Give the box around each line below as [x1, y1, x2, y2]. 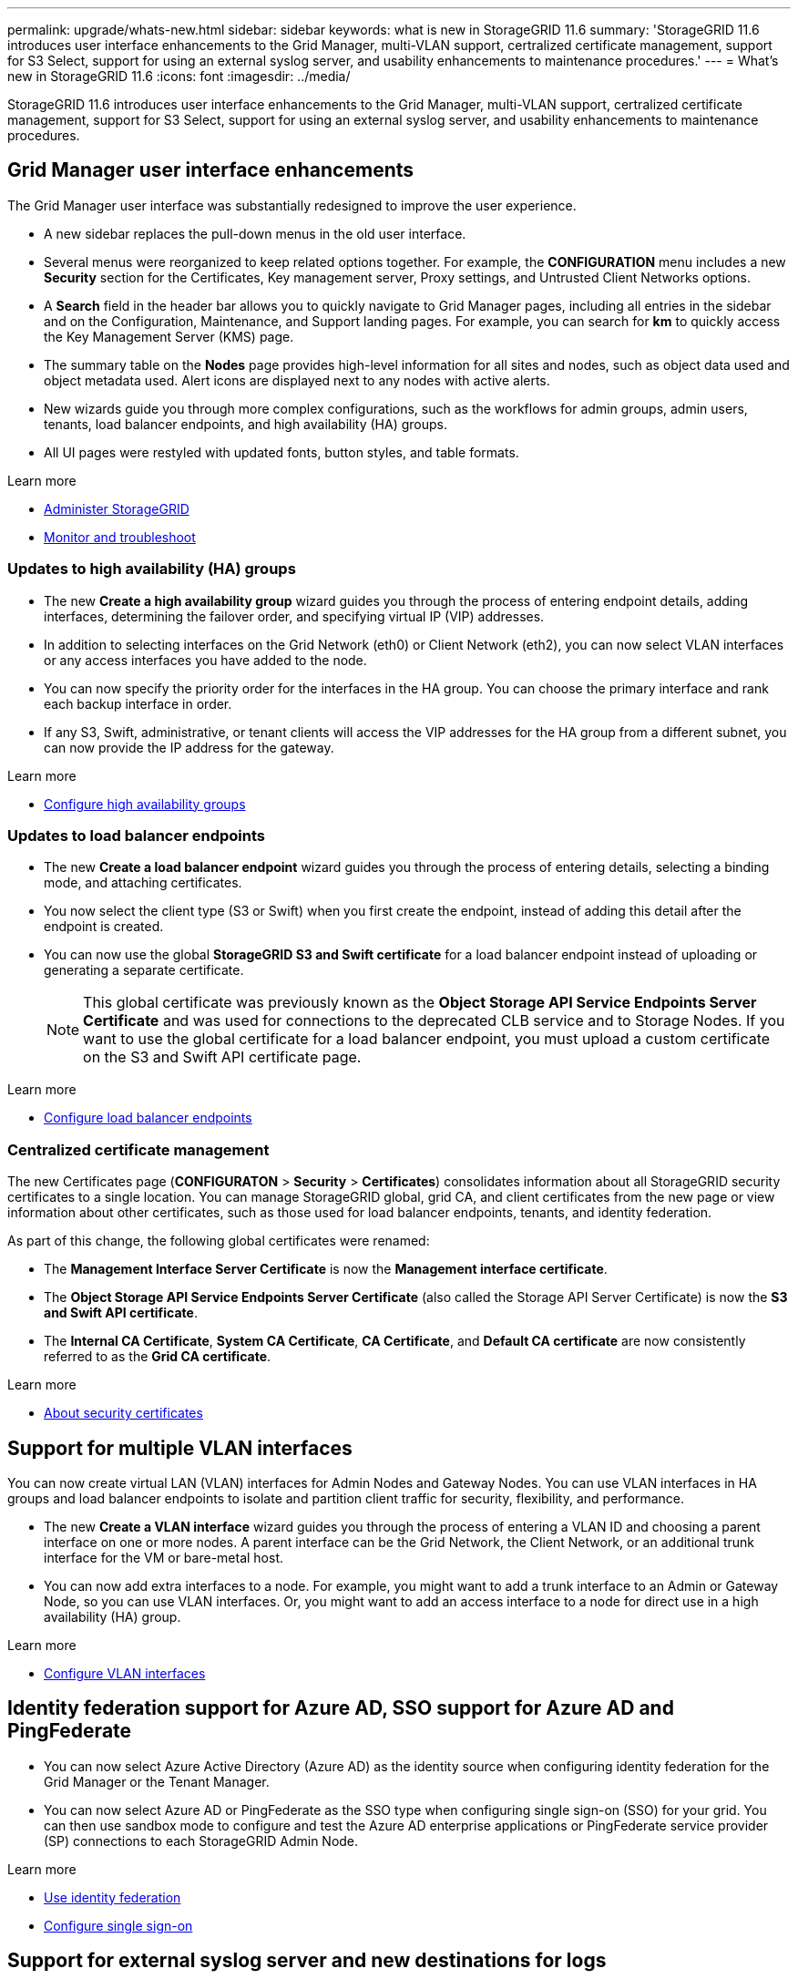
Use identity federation [44, 1889, 181, 1905]
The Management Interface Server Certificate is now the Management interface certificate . [44, 1261, 608, 1277]
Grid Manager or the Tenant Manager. [44, 1773, 270, 1789]
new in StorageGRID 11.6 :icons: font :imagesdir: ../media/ [7, 68, 351, 84]
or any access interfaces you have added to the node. [44, 651, 367, 668]
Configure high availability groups [44, 795, 246, 812]
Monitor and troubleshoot [44, 528, 196, 545]
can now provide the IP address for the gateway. [44, 739, 334, 755]
